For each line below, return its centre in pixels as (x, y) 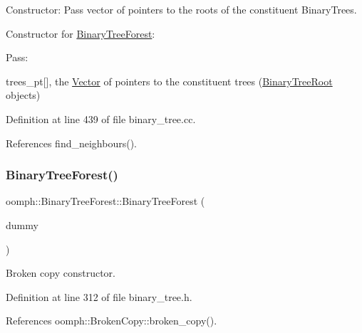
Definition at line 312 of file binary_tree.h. (99, 296)
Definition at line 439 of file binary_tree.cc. (101, 118)
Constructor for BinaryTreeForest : (81, 33)
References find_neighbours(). (72, 143)
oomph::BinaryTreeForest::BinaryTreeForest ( (105, 201)
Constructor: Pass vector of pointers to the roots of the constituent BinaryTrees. (181, 9)
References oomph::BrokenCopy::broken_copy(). (112, 321)
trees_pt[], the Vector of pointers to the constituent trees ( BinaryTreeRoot (169, 81)
